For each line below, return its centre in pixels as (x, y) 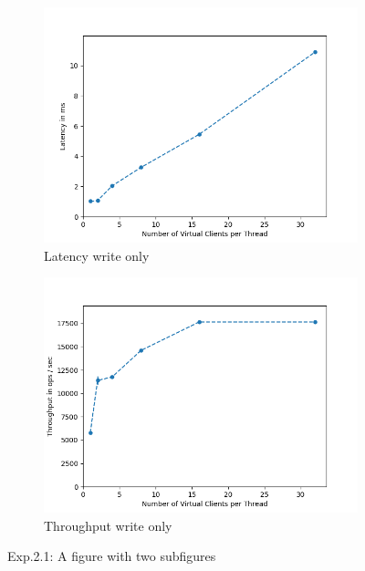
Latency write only (97, 255)
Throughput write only (108, 525)
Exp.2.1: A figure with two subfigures (112, 556)
